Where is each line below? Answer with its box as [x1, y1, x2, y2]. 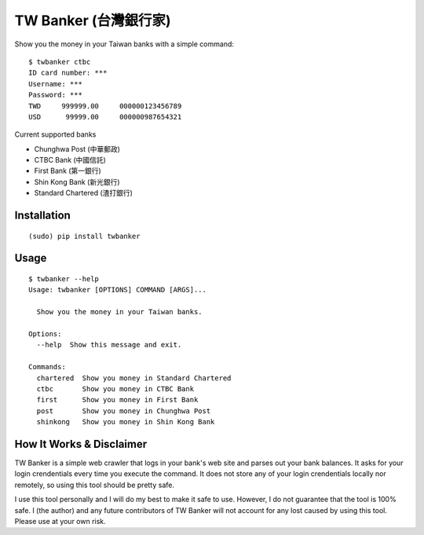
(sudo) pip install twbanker [28, 232, 141, 240]
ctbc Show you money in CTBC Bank [36, 384, 195, 393]
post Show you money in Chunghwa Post [36, 406, 211, 416]
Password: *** [28, 90, 82, 100]
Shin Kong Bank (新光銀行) [34, 177, 121, 186]
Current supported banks [14, 130, 97, 139]
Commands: [28, 362, 66, 372]
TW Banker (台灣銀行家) [14, 12, 172, 29]
